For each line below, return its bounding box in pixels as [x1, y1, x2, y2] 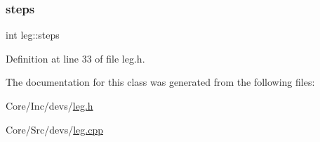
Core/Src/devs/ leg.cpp [6, 122, 104, 136]
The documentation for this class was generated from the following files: [6, 75, 315, 89]
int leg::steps [6, 27, 60, 42]
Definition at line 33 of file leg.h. [6, 51, 145, 65]
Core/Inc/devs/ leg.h [6, 98, 93, 112]
